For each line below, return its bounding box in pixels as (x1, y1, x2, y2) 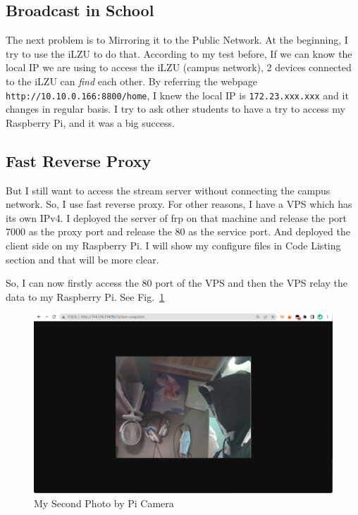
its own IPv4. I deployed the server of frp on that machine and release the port (6, 210, 347, 225)
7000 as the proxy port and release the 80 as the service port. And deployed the (6, 224, 350, 239)
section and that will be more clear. (6, 252, 159, 266)
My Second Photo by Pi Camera (34, 495, 174, 510)
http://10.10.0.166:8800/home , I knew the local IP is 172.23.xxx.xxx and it (6, 87, 349, 102)
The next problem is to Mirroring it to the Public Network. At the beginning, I (6, 32, 348, 47)
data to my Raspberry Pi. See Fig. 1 (6, 289, 165, 304)
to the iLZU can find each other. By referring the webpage (6, 73, 258, 88)
